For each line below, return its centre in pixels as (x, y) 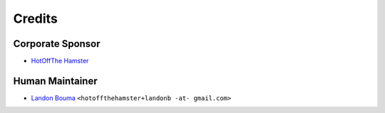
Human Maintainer (55, 81)
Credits (36, 18)
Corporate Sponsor (57, 44)
